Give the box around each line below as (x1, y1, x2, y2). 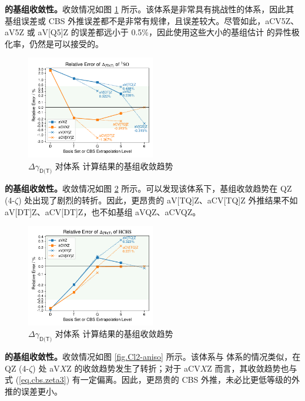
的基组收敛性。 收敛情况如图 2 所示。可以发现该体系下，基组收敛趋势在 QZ (5, 182, 292, 195)
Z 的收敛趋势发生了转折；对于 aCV (66, 362, 200, 374)
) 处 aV (32, 362, 60, 374)
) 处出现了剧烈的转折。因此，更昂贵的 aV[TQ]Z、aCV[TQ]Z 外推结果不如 (18, 193, 298, 206)
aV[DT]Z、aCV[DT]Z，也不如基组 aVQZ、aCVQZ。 (5, 205, 201, 218)
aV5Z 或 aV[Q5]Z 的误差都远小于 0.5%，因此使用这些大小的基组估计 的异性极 (5, 26, 300, 38)
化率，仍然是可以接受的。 (5, 37, 103, 49)
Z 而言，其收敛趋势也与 (207, 362, 297, 374)
